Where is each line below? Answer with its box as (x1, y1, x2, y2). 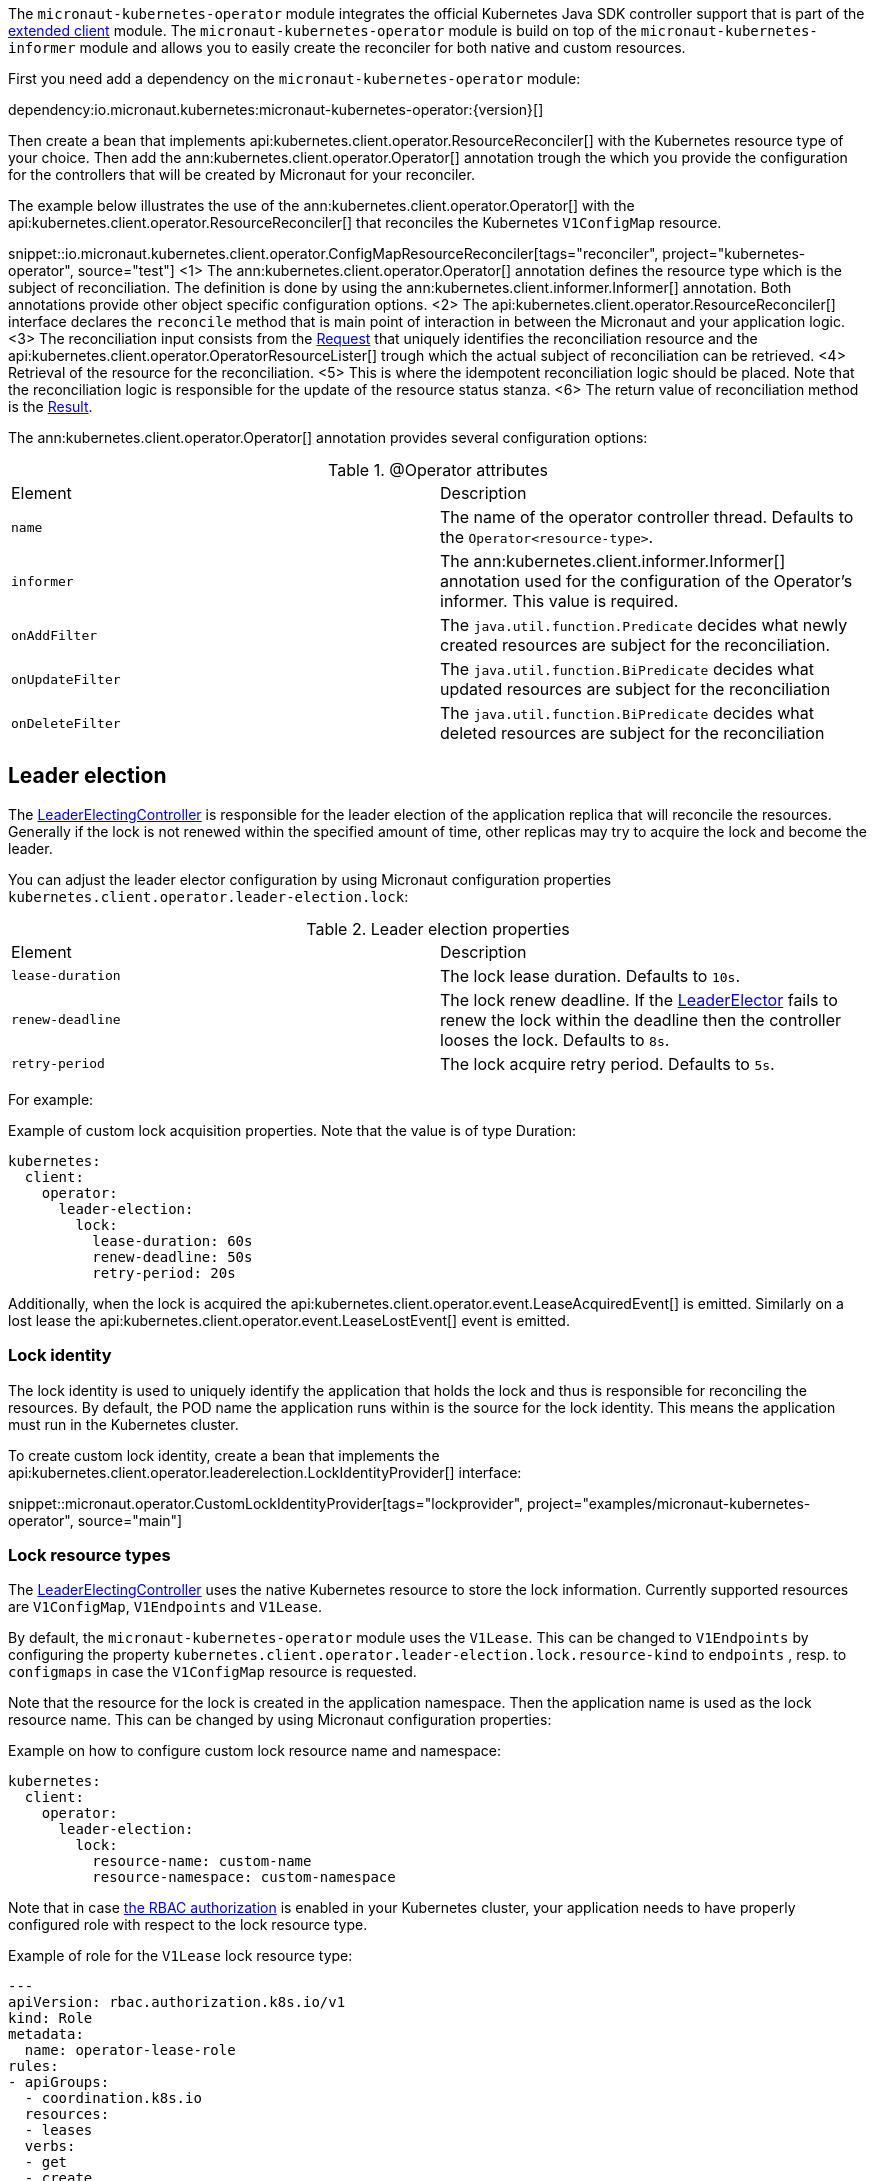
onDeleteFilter (11, 715, 121, 731)
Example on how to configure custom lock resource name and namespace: (8, 1742, 502, 1760)
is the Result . (8, 398, 93, 415)
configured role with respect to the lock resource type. (8, 1916, 368, 1934)
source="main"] (77, 1511, 183, 1529)
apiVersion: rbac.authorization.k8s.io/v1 (8, 1994, 346, 2011)
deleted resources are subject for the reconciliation (440, 723, 825, 743)
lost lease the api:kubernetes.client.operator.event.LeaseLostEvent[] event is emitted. (8, 1311, 570, 1329)
